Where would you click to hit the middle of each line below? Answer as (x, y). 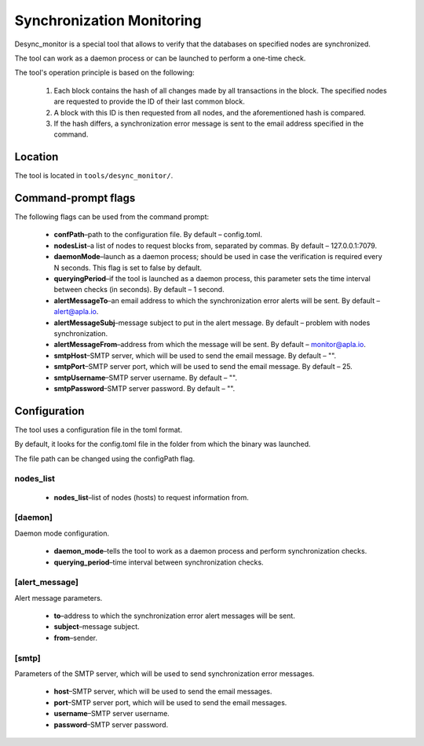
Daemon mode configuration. (62, 533)
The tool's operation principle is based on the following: (105, 73)
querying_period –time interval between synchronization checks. (159, 562)
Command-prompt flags (75, 198)
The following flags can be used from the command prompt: (112, 217)
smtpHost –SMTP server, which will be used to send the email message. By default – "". (195, 355)
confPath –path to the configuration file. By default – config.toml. (158, 235)
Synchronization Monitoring (108, 20)
